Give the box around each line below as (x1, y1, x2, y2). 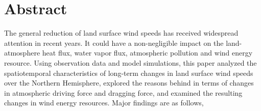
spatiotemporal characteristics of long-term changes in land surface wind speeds (4, 67, 253, 78)
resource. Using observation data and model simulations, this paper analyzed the (4, 57, 257, 68)
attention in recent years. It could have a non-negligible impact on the (4, 37, 224, 48)
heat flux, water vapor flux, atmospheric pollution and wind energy (42, 47, 253, 58)
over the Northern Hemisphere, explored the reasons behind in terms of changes (4, 77, 254, 88)
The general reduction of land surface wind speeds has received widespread (4, 27, 239, 38)
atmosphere (4, 47, 40, 58)
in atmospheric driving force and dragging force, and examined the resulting (4, 87, 243, 98)
